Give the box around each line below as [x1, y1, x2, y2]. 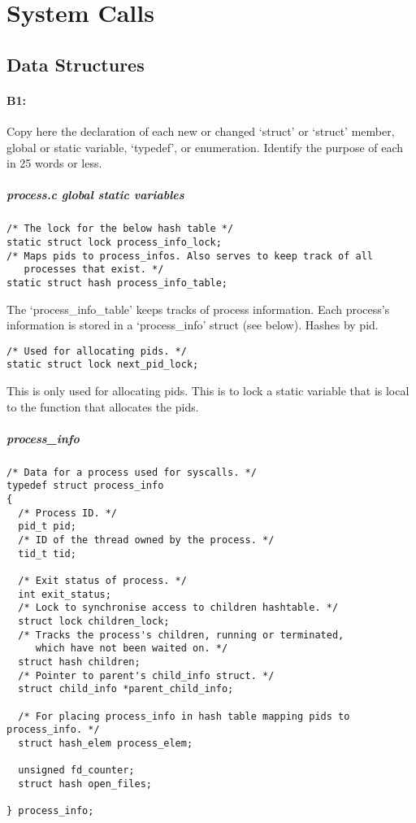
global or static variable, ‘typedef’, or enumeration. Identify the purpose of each [6, 138, 404, 155]
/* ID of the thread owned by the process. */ [18, 534, 275, 546]
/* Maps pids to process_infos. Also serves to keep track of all [6, 250, 374, 262]
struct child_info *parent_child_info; [18, 683, 234, 695]
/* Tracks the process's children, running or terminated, [18, 629, 344, 641]
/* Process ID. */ [18, 507, 118, 519]
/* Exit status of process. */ [18, 575, 187, 587]
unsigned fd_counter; [18, 764, 135, 777]
